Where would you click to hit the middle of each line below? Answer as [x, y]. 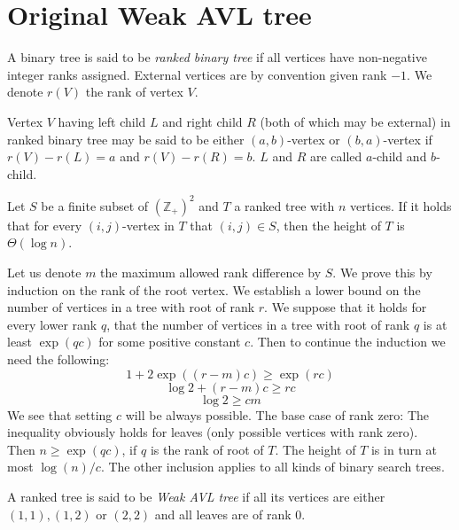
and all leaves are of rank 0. [230, 514]
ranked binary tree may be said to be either [126, 139]
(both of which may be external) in [355, 121]
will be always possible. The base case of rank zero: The [277, 414]
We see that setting [60, 414]
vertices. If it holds [401, 205]
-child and [400, 156]
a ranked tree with [284, 205]
